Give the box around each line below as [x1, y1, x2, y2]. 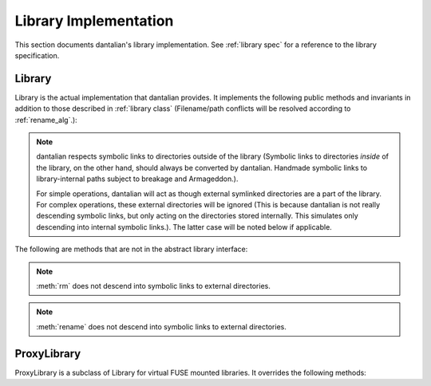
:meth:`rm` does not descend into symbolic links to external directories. [36, 281, 271, 290]
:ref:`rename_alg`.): [14, 115, 77, 124]
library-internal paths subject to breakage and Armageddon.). [36, 174, 239, 183]
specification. [14, 50, 60, 60]
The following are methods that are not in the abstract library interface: [14, 244, 248, 254]
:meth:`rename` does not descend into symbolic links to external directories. [36, 321, 287, 331]
